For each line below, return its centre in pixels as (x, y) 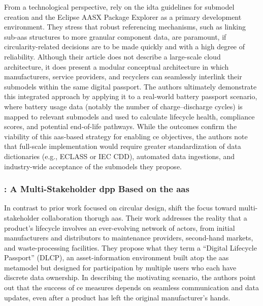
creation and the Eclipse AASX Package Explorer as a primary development (123, 17)
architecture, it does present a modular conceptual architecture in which (117, 66)
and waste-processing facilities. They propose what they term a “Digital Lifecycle (130, 247)
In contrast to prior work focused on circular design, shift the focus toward (120, 208)
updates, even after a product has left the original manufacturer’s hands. (117, 297)
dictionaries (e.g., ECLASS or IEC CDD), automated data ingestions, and (119, 156)
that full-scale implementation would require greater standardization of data (123, 146)
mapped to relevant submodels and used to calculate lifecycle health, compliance (129, 116)
